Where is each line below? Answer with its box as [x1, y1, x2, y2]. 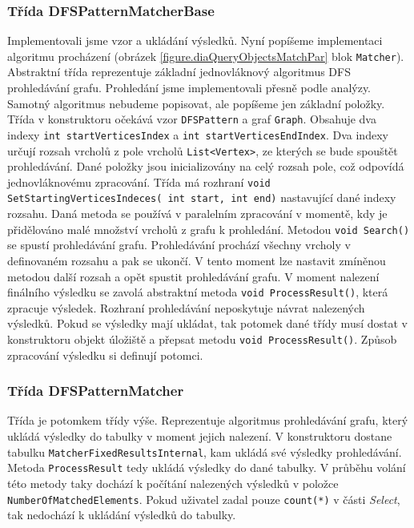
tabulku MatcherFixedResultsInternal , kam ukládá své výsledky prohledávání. [7, 443, 402, 460]
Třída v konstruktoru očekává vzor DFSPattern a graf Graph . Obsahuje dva [7, 111, 376, 127]
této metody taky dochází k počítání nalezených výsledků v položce [7, 474, 339, 491]
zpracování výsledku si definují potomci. [7, 346, 203, 363]
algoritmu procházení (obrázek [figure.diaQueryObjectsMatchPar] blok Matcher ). [7, 47, 404, 64]
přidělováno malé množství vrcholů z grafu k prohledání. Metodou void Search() [7, 220, 410, 237]
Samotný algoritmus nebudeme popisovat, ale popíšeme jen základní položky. [7, 95, 385, 111]
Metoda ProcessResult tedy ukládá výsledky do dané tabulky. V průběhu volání [7, 459, 406, 476]
